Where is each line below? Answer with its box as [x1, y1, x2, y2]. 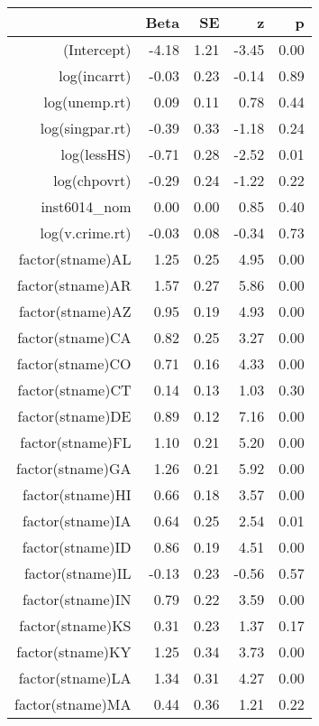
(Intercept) [62, 39, 132, 60]
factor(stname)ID [22, 536, 132, 557]
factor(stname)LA [18, 667, 132, 688]
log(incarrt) [59, 65, 132, 86]
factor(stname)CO [16, 353, 132, 374]
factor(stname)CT [17, 379, 132, 400]
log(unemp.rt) [43, 91, 132, 112]
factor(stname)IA [22, 510, 132, 531]
